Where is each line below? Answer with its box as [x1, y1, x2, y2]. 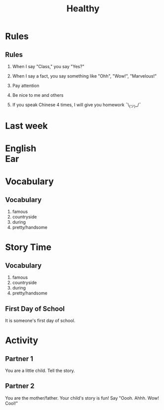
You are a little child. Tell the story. [5, 368, 75, 373]
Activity [5, 335, 39, 346]
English [5, 143, 37, 154]
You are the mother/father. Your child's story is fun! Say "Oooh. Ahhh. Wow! [5, 395, 160, 401]
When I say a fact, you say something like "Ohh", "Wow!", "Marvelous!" [12, 73, 157, 79]
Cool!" [5, 400, 18, 406]
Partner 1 [5, 354, 34, 363]
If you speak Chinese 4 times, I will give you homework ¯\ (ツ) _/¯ [12, 102, 141, 109]
